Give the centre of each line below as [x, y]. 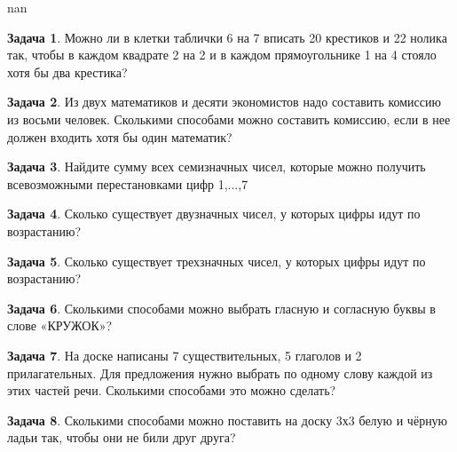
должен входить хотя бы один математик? [120, 136]
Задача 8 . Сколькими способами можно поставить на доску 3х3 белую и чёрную [228, 420]
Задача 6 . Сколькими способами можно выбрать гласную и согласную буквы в [221, 308]
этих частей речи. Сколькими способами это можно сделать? [172, 390]
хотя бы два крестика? [67, 71]
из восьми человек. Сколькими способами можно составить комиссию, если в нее [229, 119]
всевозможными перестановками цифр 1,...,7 [128, 183]
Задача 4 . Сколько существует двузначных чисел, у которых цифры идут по [214, 214]
